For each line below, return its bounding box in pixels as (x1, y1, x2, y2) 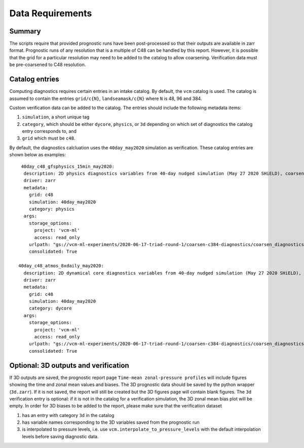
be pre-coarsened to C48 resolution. (9, 61, 86, 68)
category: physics (28, 206, 75, 212)
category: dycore (28, 305, 72, 312)
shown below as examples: (9, 152, 66, 158)
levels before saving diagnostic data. (22, 433, 99, 439)
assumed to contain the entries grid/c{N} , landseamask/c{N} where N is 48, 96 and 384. (9, 95, 202, 101)
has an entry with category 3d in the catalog (22, 412, 115, 418)
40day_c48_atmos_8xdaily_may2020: (18, 263, 104, 269)
